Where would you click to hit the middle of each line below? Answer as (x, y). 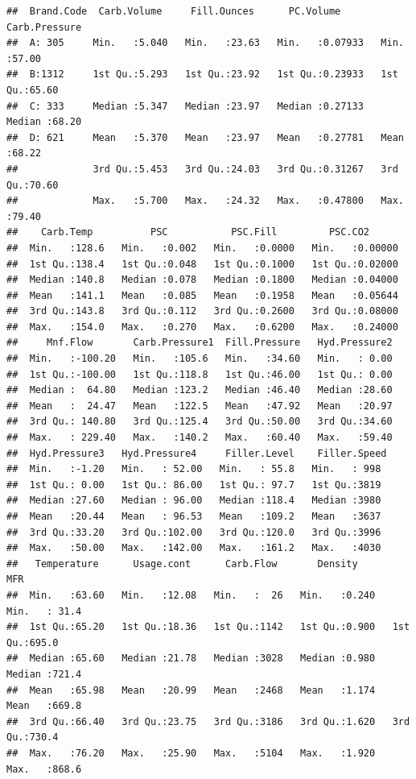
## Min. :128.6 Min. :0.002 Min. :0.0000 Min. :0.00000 (202, 248)
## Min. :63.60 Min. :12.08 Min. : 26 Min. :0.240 (191, 595)
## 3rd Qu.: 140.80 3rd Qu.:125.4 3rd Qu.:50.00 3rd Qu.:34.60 (200, 422)
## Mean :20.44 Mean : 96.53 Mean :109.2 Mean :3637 (194, 516)
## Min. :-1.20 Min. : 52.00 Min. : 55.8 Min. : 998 (194, 469)
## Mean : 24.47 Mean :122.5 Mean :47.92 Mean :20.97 (200, 406)
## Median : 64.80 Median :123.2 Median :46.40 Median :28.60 (200, 390)
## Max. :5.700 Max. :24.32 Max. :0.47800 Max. (205, 201)
